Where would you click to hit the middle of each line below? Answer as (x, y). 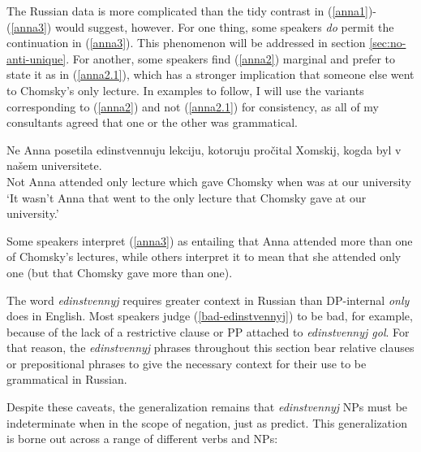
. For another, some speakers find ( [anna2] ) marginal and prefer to (231, 58)
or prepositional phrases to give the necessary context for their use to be (187, 363)
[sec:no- (388, 43)
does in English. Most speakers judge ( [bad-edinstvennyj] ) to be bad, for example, (210, 316)
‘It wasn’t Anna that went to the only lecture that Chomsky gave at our (187, 197)
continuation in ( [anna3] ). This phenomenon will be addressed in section (186, 43)
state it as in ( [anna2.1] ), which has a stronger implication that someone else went (210, 74)
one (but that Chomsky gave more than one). (120, 272)
